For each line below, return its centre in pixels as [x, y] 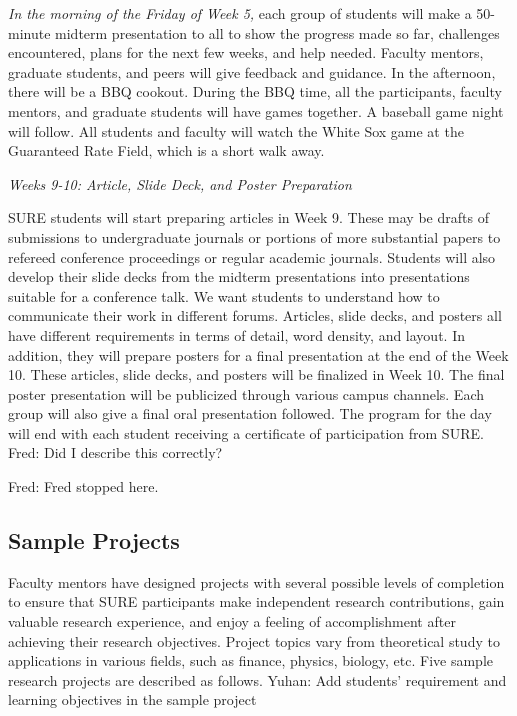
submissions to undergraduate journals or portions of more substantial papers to [254, 236]
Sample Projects [94, 540]
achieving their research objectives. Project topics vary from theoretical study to [254, 640]
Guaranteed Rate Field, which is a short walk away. [166, 150]
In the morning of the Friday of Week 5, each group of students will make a [240, 13]
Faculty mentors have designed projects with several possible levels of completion [256, 581]
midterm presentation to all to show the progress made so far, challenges [277, 32]
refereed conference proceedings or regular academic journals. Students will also [252, 256]
